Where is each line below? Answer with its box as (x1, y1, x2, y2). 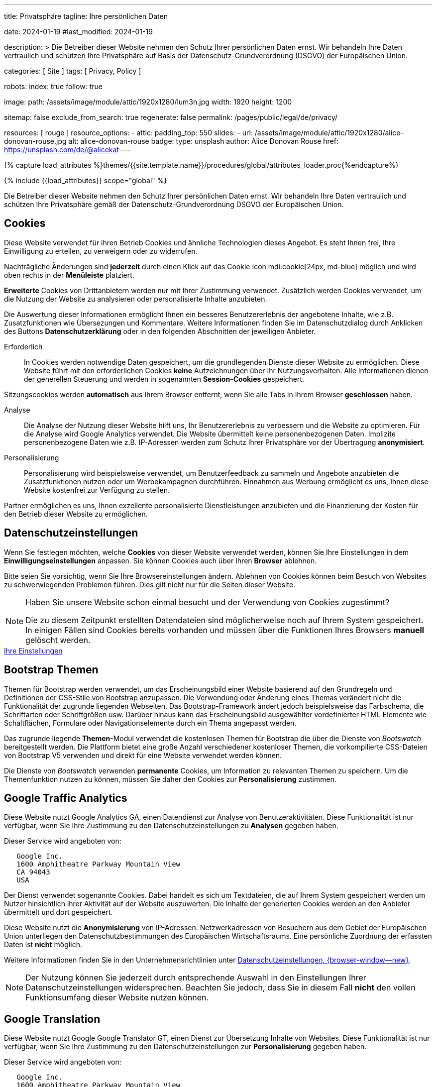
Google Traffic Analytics (4, 791, 127, 804)
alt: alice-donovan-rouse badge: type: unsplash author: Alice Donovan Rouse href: (68, 137, 338, 145)
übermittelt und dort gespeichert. (4, 908, 113, 917)
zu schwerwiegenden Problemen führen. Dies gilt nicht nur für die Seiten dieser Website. (4, 580, 296, 589)
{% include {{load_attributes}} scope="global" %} (4, 176, 167, 185)
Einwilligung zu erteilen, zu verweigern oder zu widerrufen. (4, 246, 198, 255)
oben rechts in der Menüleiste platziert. (4, 270, 134, 279)
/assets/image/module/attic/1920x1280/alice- (254, 128, 404, 137)
